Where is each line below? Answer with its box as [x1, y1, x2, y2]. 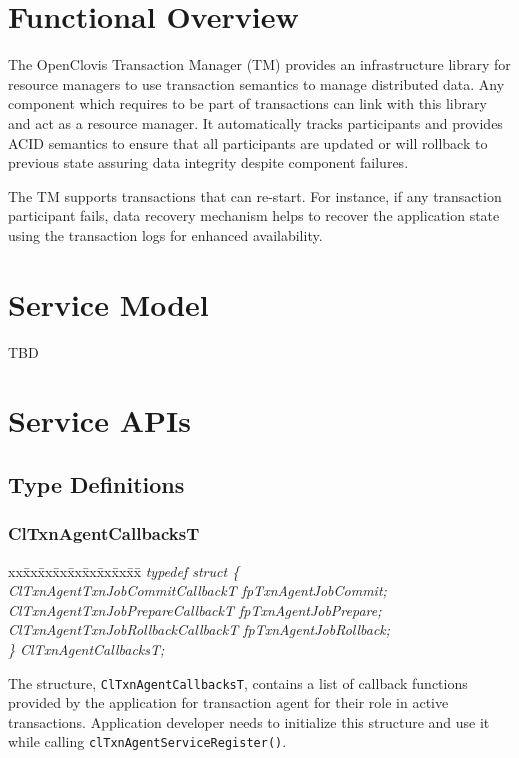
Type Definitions [8, 468, 185, 499]
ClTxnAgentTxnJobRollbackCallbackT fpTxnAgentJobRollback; [8, 619, 391, 640]
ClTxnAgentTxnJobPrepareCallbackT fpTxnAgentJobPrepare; [8, 599, 382, 620]
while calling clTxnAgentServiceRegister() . [8, 731, 287, 752]
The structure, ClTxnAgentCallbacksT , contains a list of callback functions [8, 672, 468, 693]
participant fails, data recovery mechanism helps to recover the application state [8, 205, 500, 226]
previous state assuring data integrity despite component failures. [8, 152, 409, 173]
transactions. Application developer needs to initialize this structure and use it [8, 711, 490, 732]
